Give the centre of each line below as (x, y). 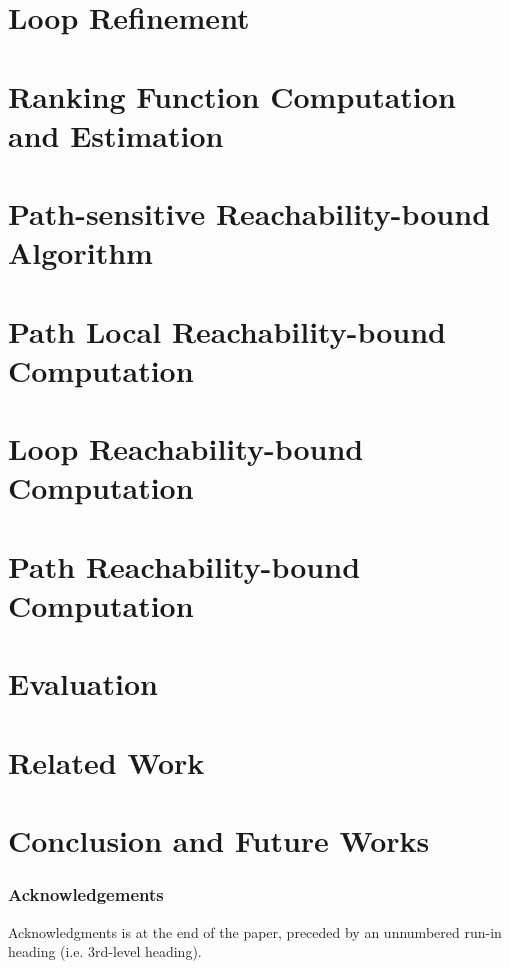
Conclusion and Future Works (219, 840)
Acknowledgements (86, 894)
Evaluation (83, 683)
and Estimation (116, 134)
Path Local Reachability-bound (227, 330)
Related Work (106, 761)
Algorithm (80, 252)
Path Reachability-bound (184, 565)
